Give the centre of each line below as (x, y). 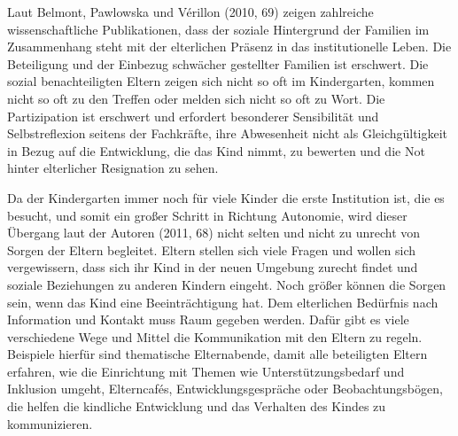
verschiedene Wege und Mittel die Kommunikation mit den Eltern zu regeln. (215, 336)
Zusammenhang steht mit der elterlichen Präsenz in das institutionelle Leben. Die (229, 47)
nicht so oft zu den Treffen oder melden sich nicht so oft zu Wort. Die (196, 98)
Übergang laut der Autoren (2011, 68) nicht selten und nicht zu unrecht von (214, 233)
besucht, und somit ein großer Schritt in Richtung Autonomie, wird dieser (207, 215)
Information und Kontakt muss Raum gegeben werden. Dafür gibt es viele (208, 319)
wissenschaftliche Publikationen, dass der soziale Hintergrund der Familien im (218, 29)
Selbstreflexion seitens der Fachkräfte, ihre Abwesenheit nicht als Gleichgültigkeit (228, 133)
